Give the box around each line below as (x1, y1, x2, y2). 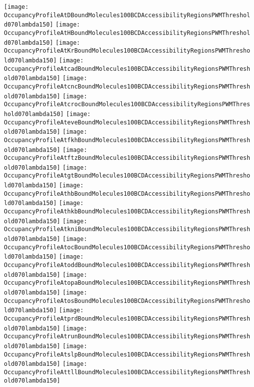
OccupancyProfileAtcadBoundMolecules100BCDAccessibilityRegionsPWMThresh (4, 65, 251, 72)
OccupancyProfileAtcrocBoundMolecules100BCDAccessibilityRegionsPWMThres (4, 101, 251, 108)
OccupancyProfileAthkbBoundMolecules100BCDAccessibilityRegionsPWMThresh (4, 208, 251, 215)
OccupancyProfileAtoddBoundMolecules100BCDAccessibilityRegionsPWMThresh (4, 262, 251, 269)
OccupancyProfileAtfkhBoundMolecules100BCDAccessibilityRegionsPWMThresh (4, 136, 251, 144)
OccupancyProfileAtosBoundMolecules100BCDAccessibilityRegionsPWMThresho (4, 297, 251, 304)
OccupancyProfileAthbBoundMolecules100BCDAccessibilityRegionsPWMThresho (4, 190, 251, 197)
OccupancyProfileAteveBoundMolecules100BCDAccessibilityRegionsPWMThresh (4, 119, 251, 126)
